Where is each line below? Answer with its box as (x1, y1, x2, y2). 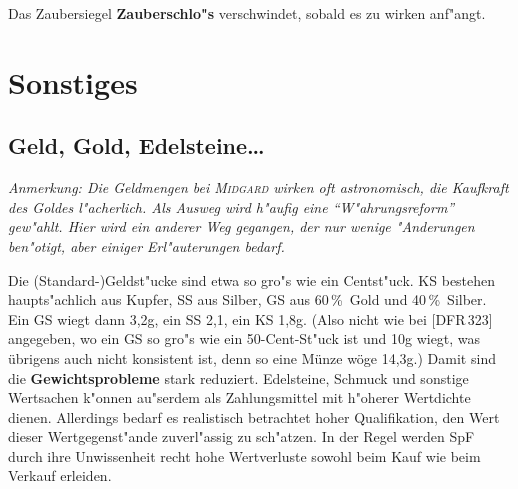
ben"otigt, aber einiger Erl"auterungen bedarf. (8, 235, 285, 256)
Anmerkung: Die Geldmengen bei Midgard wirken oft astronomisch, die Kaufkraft (8, 177, 509, 198)
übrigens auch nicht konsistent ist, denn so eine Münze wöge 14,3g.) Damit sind (8, 347, 496, 368)
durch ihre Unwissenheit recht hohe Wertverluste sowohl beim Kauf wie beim (8, 445, 481, 466)
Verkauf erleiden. (8, 465, 112, 486)
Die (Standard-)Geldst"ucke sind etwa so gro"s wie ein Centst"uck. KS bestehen (8, 269, 496, 290)
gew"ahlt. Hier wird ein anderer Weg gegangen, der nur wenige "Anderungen (8, 216, 475, 237)
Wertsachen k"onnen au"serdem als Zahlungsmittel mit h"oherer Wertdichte (8, 387, 471, 408)
